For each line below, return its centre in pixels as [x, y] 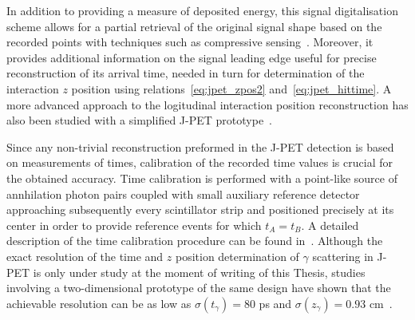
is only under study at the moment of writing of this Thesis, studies [199, 272]
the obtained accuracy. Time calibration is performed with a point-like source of [202, 178]
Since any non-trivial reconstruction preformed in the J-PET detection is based [200, 146]
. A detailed [330, 225]
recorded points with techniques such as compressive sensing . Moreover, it [190, 42]
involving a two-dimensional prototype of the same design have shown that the [199, 288]
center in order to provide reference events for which [134, 225]
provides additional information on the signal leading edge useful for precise [192, 57]
